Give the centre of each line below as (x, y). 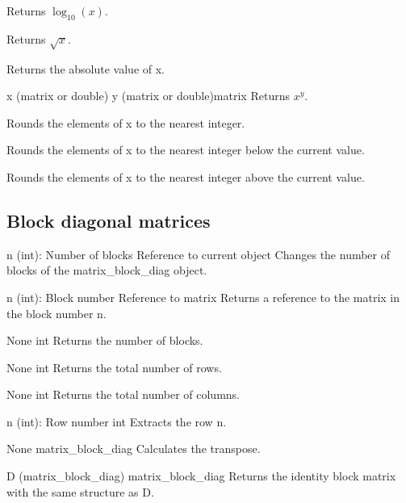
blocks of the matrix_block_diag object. (107, 270)
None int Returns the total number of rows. (114, 367)
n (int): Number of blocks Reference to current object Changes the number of (199, 254)
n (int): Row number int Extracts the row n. (117, 421)
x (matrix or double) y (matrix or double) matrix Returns (148, 96)
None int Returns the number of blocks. (105, 340)
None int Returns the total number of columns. (123, 394)
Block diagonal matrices (109, 220)
